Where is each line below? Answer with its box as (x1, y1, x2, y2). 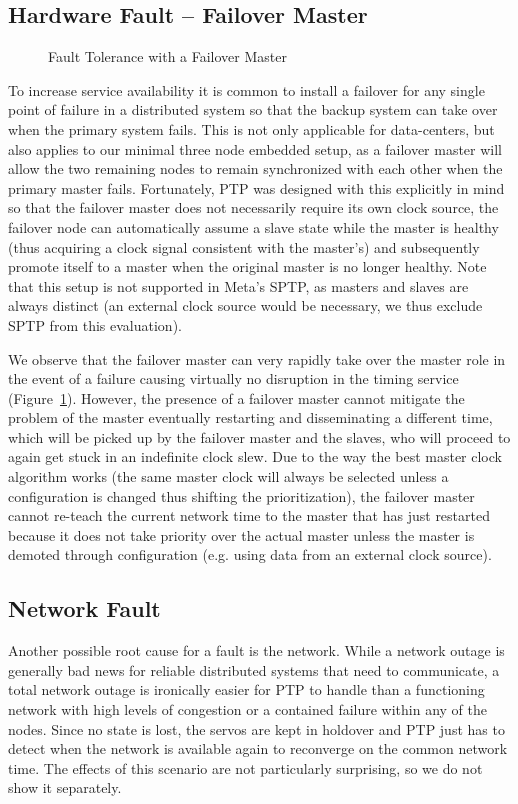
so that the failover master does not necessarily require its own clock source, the (8, 197, 499, 218)
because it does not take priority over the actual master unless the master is (8, 524, 475, 545)
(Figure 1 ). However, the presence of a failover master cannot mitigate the (8, 387, 465, 408)
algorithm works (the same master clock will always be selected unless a (8, 466, 449, 487)
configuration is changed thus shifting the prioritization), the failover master (8, 485, 475, 506)
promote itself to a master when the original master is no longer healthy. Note (8, 256, 487, 277)
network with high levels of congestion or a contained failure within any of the (8, 699, 488, 720)
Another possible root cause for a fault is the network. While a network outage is (8, 640, 505, 661)
